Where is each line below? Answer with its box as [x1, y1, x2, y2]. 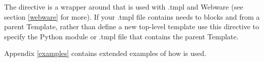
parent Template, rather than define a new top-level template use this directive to [4, 21, 259, 32]
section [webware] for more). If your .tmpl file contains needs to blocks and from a [4, 11, 260, 22]
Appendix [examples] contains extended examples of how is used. [4, 48, 207, 58]
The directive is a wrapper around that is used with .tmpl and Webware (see [4, 2, 243, 12]
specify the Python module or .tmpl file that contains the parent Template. [4, 31, 239, 41]
